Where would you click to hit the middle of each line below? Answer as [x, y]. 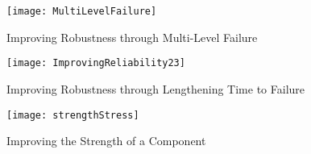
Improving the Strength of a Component [106, 141]
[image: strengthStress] [73, 115]
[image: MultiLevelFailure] [82, 11]
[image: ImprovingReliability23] [96, 63]
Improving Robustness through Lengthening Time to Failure [156, 88]
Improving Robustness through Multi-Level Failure [132, 37]
